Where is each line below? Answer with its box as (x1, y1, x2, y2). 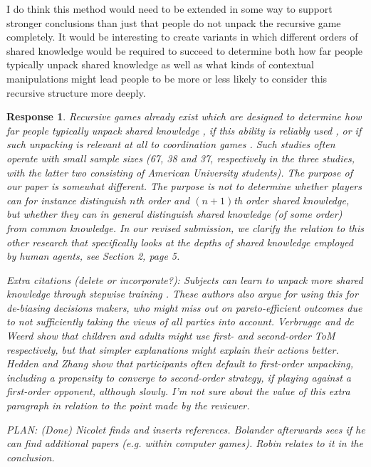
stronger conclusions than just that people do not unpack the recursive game (6, 15, 341, 30)
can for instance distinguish (6, 192, 126, 207)
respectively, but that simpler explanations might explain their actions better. (6, 342, 339, 357)
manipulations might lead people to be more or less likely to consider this (6, 70, 328, 85)
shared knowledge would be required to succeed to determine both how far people (6, 43, 363, 58)
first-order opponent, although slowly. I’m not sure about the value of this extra (6, 384, 350, 399)
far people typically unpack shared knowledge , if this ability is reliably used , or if (6, 122, 362, 137)
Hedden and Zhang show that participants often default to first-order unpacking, (6, 356, 353, 371)
